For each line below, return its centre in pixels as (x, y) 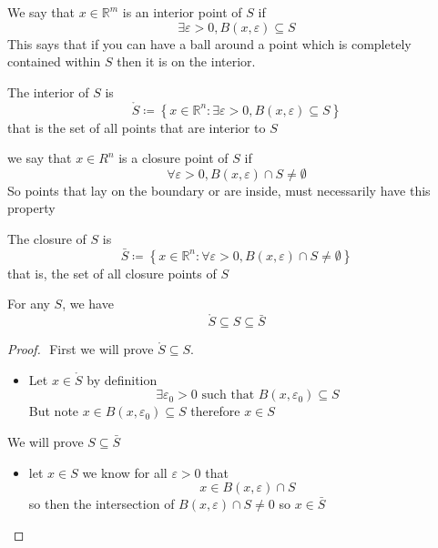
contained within (54, 61)
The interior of (48, 91)
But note (54, 411)
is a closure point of (173, 158)
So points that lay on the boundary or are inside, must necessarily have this (219, 190)
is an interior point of (182, 12)
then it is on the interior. (186, 61)
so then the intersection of (102, 504)
